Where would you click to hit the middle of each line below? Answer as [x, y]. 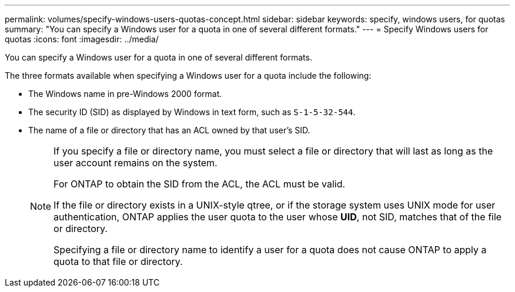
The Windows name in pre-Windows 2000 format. [125, 94]
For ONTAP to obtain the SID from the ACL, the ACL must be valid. [200, 184]
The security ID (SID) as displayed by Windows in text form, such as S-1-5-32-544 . [192, 112]
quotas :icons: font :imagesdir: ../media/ [82, 39]
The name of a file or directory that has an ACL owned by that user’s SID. [169, 130]
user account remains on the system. [136, 163]
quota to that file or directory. [118, 261]
